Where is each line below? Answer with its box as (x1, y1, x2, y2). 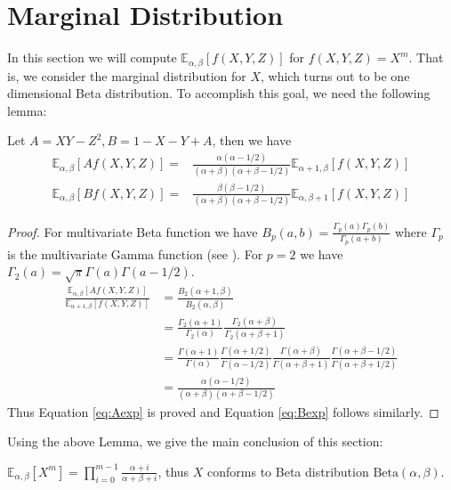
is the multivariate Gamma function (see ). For (7, 244, 263, 263)
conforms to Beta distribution (207, 461, 369, 480)
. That (408, 48, 444, 67)
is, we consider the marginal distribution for (7, 66, 246, 85)
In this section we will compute (7, 48, 177, 67)
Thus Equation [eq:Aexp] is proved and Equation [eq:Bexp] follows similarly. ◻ (7, 402, 439, 421)
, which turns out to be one (261, 66, 410, 85)
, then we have (212, 131, 292, 150)
